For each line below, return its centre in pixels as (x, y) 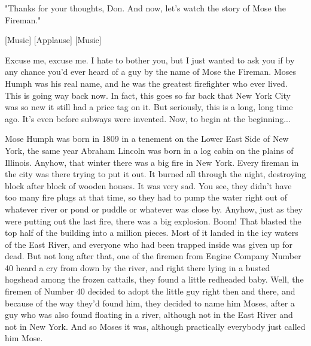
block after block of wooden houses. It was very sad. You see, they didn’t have (148, 185)
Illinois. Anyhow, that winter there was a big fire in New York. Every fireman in (152, 162)
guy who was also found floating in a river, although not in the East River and (149, 315)
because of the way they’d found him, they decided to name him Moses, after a (150, 303)
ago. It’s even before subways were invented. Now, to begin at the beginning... (148, 118)
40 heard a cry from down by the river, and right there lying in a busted (138, 267)
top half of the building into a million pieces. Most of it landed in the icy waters (152, 233)
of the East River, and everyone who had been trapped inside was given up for (149, 244)
